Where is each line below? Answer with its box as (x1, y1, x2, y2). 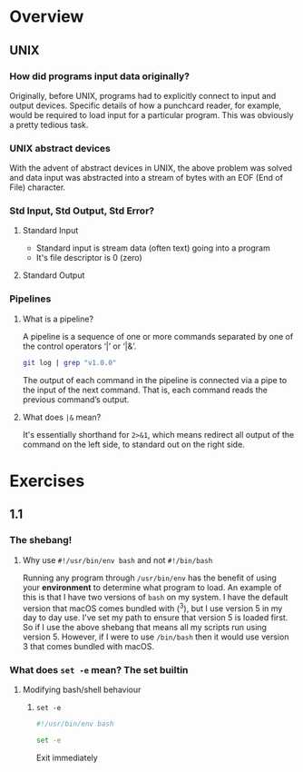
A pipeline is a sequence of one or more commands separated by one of (22, 331, 294, 341)
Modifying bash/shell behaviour (22, 684, 142, 696)
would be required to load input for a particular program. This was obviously (9, 109, 294, 120)
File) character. (9, 182, 66, 193)
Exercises (9, 470, 85, 491)
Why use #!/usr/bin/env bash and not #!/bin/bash (22, 554, 213, 565)
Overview (9, 6, 84, 27)
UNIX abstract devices (9, 142, 111, 154)
